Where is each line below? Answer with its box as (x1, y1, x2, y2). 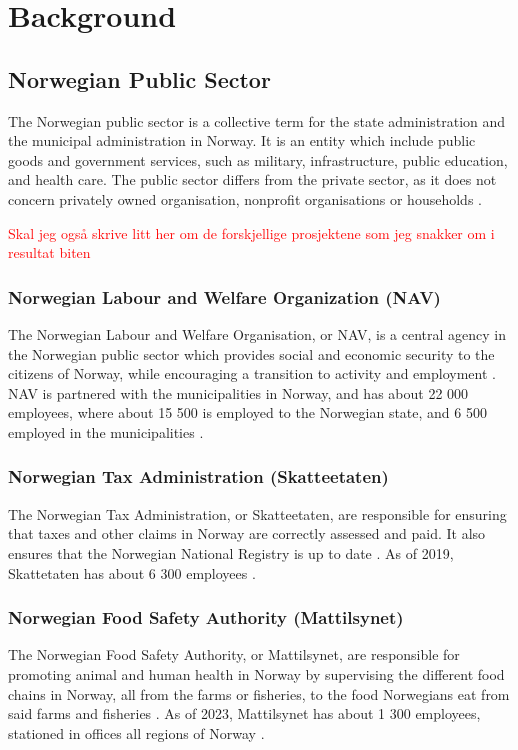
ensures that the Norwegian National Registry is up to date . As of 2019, (8, 542, 454, 563)
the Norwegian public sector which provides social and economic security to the (8, 343, 495, 364)
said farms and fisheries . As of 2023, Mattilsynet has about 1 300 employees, (8, 703, 481, 724)
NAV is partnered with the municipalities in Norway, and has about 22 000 (8, 382, 469, 403)
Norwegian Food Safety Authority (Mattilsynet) (8, 605, 404, 630)
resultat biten (8, 242, 91, 263)
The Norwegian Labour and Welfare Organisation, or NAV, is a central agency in (8, 323, 506, 344)
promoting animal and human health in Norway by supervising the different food (8, 663, 505, 684)
